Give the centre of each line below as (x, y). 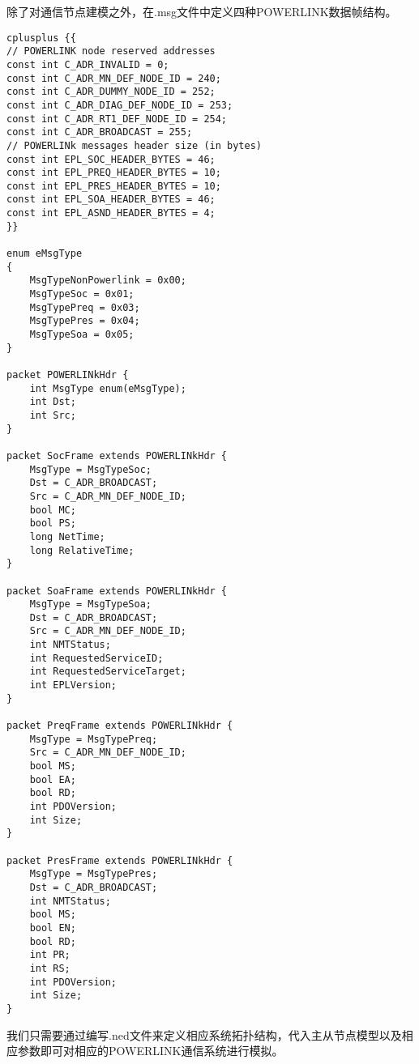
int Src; (53, 415)
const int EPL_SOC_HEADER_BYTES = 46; (111, 159)
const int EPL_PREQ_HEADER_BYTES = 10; (114, 173)
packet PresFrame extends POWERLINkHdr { (120, 860)
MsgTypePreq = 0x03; (85, 307)
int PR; (50, 955)
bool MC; (53, 510)
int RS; (50, 968)
